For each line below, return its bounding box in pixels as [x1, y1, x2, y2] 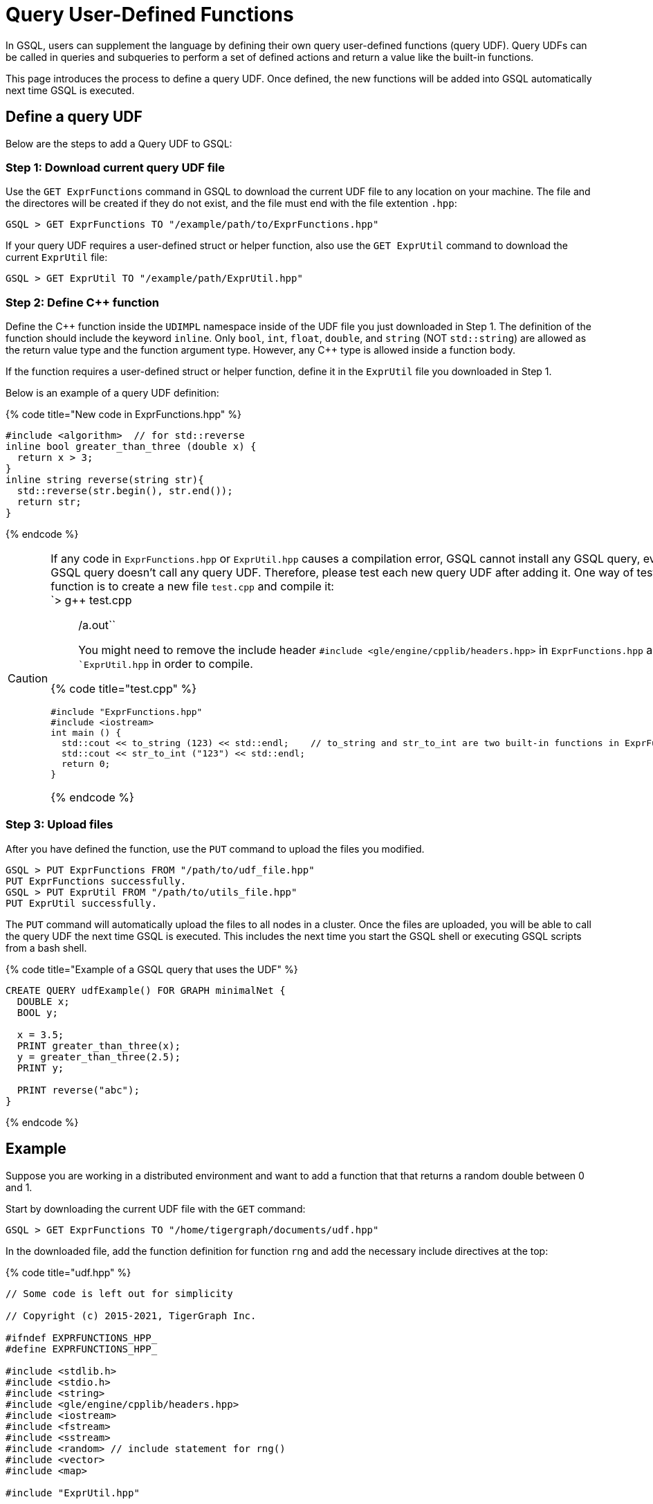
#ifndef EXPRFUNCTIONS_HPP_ [6, 1332, 158, 1343]
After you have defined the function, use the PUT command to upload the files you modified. [6, 842, 425, 855]
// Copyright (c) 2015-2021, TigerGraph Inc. [6, 1310, 257, 1321]
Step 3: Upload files [6, 817, 113, 832]
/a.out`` [78, 618, 116, 633]
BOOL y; [17, 1006, 58, 1018]
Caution [8, 671, 48, 685]
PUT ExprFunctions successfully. [6, 875, 187, 887]
